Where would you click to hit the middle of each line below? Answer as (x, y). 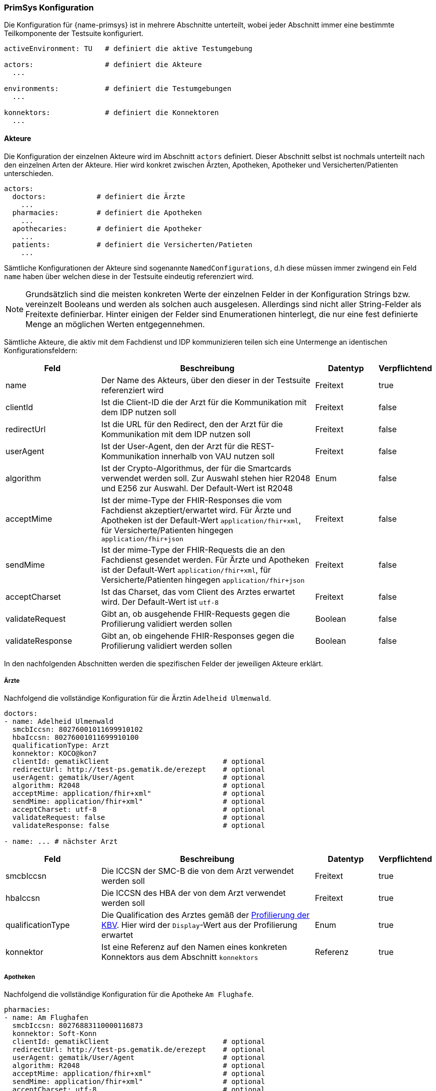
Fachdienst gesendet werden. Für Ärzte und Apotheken (205, 560)
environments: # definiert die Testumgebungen (118, 89)
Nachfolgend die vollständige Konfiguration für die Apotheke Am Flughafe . (129, 994)
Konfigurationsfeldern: (41, 350)
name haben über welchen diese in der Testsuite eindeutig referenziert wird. (129, 276)
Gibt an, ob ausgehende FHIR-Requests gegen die (196, 614)
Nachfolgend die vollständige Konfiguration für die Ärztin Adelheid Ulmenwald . (138, 698)
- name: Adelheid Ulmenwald (59, 722)
